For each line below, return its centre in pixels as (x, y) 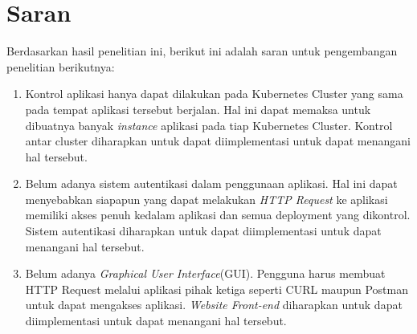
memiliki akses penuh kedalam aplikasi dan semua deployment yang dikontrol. (218, 215)
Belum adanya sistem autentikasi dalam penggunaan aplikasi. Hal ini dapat (211, 183)
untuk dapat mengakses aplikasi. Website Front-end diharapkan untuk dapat (214, 305)
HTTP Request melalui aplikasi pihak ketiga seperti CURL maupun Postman (217, 289)
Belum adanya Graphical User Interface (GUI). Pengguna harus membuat (205, 273)
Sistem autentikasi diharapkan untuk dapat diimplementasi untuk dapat (203, 231)
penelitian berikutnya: (61, 66)
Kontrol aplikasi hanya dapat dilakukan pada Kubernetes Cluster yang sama (214, 94)
